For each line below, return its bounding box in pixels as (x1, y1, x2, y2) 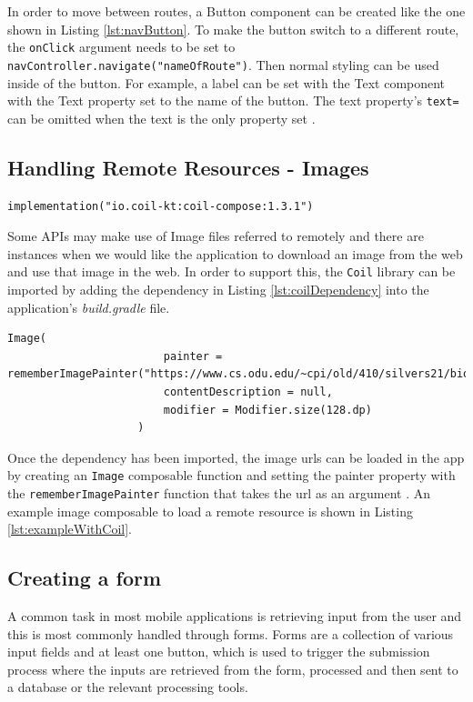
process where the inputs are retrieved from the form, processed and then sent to (7, 659, 458, 678)
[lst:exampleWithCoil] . (7, 519, 133, 538)
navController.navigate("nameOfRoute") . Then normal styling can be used (7, 55, 439, 74)
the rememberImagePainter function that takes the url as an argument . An (7, 483, 431, 502)
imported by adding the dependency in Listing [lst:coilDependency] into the (7, 279, 429, 298)
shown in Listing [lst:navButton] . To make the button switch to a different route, (7, 19, 459, 38)
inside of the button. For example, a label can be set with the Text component (7, 73, 446, 92)
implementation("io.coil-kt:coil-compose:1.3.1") (7, 199, 314, 213)
